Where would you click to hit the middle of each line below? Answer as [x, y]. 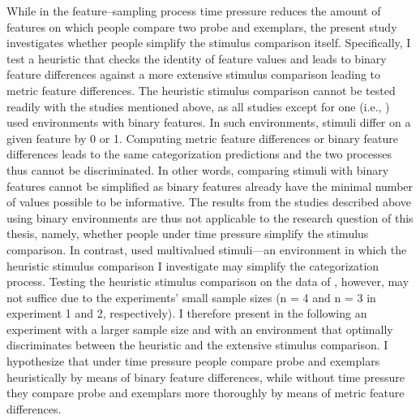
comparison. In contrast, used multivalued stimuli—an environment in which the [207, 249]
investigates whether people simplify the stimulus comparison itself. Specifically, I [209, 43]
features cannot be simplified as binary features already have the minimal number [210, 186]
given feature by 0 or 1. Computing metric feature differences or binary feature [202, 138]
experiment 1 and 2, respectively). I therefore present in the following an [187, 313]
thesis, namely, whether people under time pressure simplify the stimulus [188, 234]
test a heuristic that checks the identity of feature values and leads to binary [197, 58]
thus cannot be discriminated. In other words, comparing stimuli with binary [198, 169]
